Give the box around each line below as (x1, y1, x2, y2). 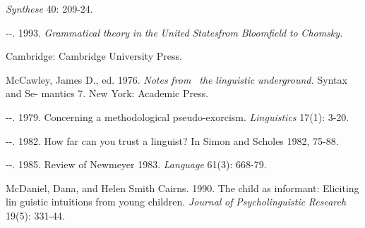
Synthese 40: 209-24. (6, 1, 93, 15)
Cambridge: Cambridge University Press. (6, 49, 182, 63)
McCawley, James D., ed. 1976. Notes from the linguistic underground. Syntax (6, 72, 347, 87)
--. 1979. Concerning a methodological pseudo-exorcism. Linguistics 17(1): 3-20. (6, 109, 349, 124)
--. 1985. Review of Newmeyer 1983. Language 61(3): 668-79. (6, 157, 267, 172)
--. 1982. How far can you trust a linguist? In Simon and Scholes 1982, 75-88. (6, 133, 339, 148)
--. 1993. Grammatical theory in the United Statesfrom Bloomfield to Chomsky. (6, 25, 343, 39)
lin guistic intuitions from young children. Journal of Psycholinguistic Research (6, 194, 347, 209)
